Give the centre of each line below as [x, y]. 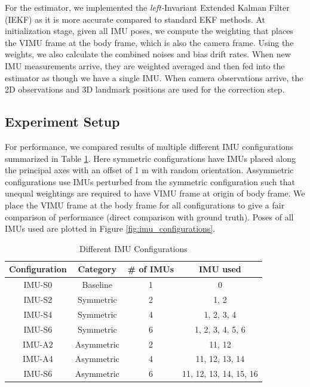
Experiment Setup [62, 122]
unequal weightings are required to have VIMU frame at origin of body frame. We [155, 193]
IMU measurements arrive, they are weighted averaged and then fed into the [145, 65]
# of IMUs [151, 269]
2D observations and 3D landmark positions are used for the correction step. [145, 89]
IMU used [220, 269]
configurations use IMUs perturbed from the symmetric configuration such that [150, 181]
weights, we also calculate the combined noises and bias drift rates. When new [148, 54]
